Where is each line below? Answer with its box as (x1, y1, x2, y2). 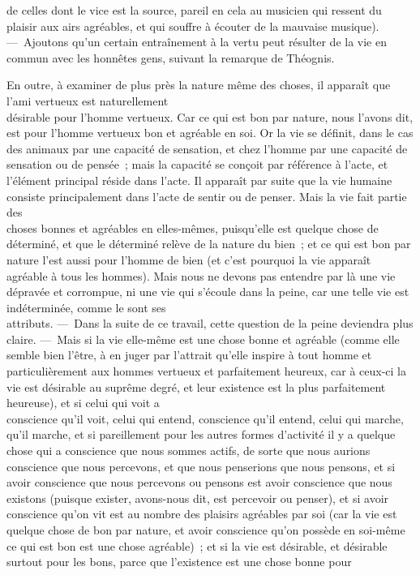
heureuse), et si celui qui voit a (6, 394, 160, 411)
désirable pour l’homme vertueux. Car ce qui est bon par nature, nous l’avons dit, (6, 108, 414, 125)
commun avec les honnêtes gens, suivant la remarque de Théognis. (6, 49, 335, 66)
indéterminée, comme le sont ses (6, 298, 166, 315)
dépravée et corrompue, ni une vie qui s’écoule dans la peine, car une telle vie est (6, 283, 409, 300)
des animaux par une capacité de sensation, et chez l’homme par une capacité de (6, 139, 408, 157)
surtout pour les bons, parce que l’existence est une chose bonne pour (6, 553, 352, 570)
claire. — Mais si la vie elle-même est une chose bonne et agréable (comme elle (6, 330, 400, 347)
